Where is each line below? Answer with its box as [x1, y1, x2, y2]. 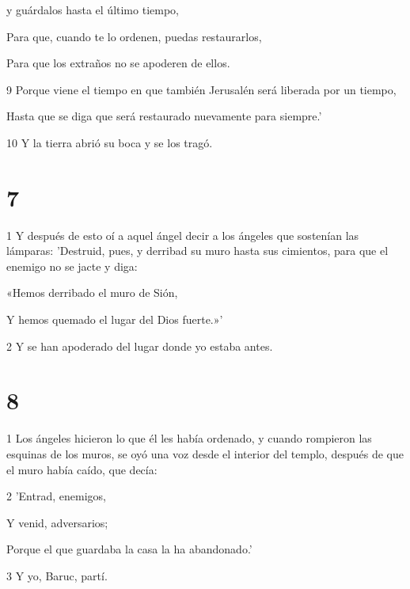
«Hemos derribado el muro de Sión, [6, 284, 178, 301]
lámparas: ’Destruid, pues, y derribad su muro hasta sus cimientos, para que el [6, 242, 389, 259]
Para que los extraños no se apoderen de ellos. [6, 55, 230, 71]
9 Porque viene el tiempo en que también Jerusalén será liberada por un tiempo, [6, 81, 397, 97]
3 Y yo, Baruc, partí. [6, 567, 108, 583]
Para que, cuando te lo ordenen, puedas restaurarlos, [6, 28, 262, 44]
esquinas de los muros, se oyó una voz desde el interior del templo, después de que [6, 445, 404, 462]
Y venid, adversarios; [6, 514, 108, 530]
